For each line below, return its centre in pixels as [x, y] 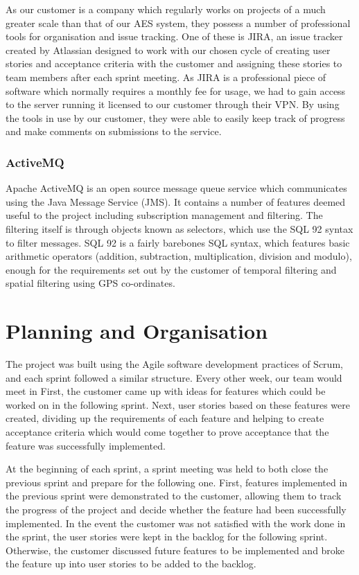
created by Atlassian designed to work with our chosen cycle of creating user [168, 50]
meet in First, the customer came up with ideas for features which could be [166, 391]
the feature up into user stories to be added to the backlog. [131, 564]
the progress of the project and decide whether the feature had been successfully [176, 509]
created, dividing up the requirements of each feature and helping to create [165, 418]
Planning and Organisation [137, 331]
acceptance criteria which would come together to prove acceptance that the [167, 432]
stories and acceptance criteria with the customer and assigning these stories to [174, 63]
